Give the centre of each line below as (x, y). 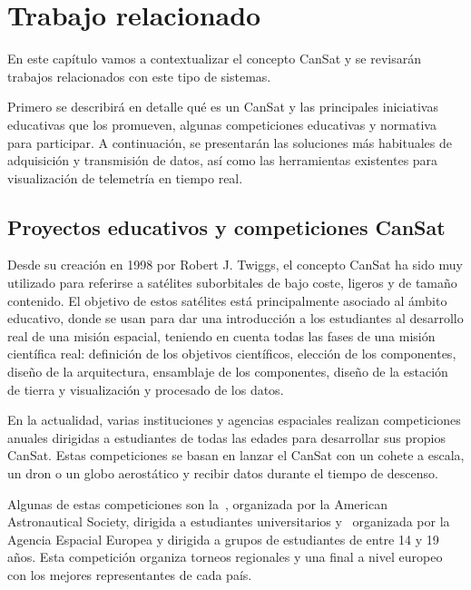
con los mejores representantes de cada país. (130, 574)
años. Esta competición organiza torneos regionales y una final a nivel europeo (225, 557)
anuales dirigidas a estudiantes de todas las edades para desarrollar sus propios (226, 437)
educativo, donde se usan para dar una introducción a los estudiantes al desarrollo (235, 318)
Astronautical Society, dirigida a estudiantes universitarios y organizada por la (229, 521)
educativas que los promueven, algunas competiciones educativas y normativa (222, 124)
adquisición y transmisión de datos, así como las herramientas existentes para (223, 160)
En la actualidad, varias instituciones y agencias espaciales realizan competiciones (234, 420)
